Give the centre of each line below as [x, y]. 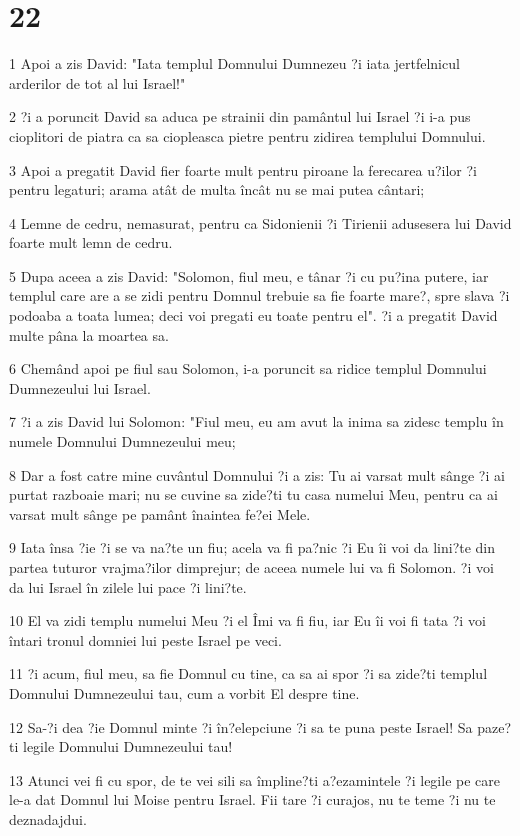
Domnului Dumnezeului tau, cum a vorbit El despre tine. [184, 692]
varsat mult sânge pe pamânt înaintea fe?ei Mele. [160, 513]
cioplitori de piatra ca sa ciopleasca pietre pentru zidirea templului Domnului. [247, 135]
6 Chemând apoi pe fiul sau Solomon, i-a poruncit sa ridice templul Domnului [248, 368]
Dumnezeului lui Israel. [80, 387]
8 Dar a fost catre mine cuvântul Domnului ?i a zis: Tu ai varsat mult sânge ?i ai [257, 474]
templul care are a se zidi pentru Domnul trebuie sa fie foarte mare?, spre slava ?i [259, 295]
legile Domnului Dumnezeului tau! [127, 746]
